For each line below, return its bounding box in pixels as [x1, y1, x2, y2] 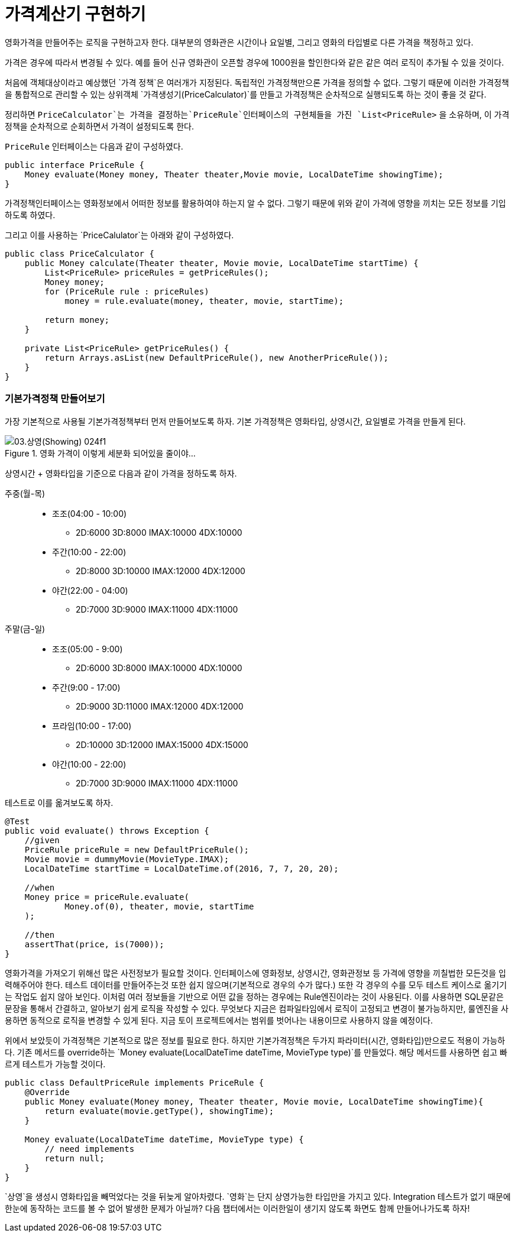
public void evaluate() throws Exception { [5, 825, 209, 836]
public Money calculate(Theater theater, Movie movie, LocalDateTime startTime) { [24, 258, 419, 268]
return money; [44, 315, 110, 325]
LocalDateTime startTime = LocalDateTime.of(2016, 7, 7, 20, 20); [24, 863, 339, 873]
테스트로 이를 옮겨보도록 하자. [5, 797, 114, 808]
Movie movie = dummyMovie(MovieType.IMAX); [24, 854, 229, 864]
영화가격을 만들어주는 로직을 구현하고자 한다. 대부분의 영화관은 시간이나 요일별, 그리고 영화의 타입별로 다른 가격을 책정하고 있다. [5, 37, 474, 47]
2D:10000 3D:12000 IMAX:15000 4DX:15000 [76, 739, 248, 750]
